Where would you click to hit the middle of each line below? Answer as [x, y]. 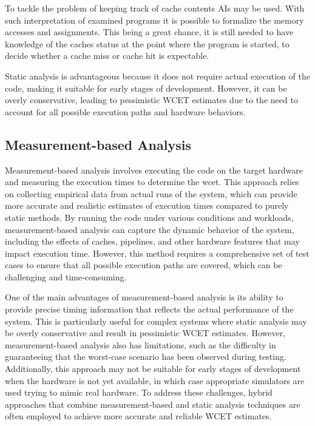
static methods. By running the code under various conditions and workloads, [149, 217]
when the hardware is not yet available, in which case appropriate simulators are [155, 380]
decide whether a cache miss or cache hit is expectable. [107, 56]
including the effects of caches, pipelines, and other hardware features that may [152, 241]
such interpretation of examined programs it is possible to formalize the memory [154, 20]
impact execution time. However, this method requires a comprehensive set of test [157, 253]
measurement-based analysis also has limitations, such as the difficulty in [141, 344]
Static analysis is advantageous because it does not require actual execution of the [157, 76]
